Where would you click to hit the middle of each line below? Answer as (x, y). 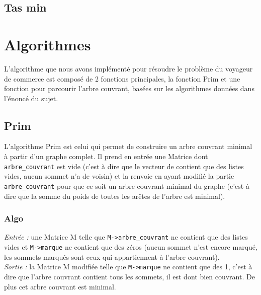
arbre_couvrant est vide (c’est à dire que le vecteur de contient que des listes (124, 166)
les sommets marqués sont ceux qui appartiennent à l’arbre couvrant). (112, 256)
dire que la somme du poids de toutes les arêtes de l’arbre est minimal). (115, 196)
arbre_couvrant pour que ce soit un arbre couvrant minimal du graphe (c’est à (127, 186)
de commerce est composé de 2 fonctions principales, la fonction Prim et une (122, 78)
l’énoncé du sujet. (31, 98)
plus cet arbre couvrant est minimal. (60, 286)
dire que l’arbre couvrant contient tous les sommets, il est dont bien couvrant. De (129, 276)
